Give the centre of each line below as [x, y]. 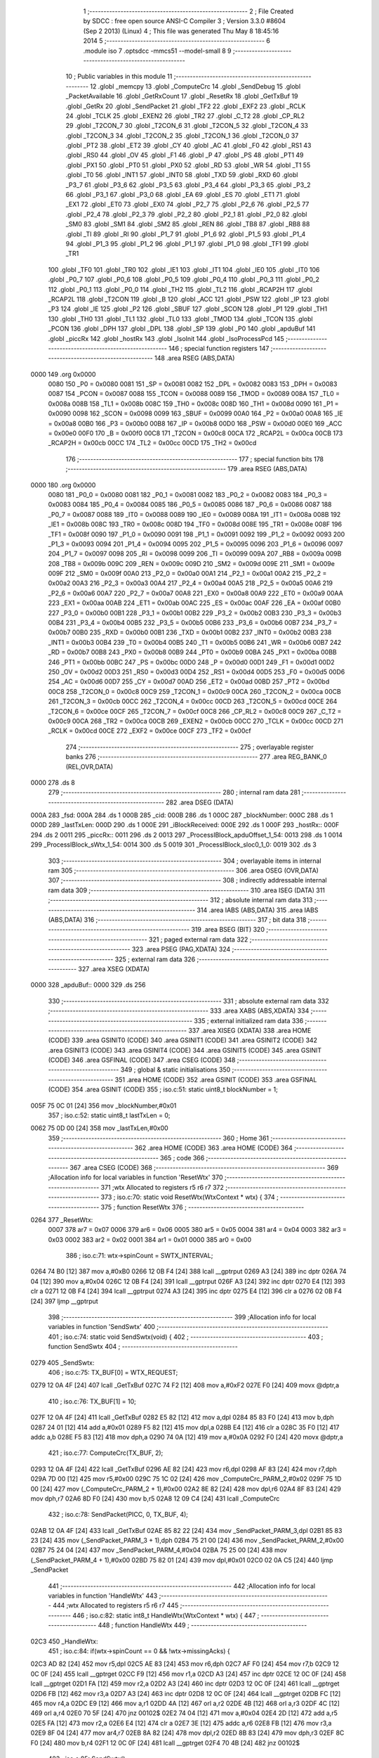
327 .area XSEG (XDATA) [114, 969]
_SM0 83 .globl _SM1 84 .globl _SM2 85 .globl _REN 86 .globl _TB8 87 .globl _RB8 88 [188, 224]
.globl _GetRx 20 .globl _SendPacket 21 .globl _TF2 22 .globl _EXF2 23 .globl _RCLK [186, 106]
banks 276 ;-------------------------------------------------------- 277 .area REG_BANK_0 [197, 757]
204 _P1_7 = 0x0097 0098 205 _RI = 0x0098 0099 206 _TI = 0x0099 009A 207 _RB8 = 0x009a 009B [195, 554]
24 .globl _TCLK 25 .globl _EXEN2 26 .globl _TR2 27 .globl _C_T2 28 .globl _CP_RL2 [185, 115]
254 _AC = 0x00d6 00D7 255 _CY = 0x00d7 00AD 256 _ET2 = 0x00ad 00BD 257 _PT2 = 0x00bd [189, 681]
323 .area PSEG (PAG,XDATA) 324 [181, 949]
